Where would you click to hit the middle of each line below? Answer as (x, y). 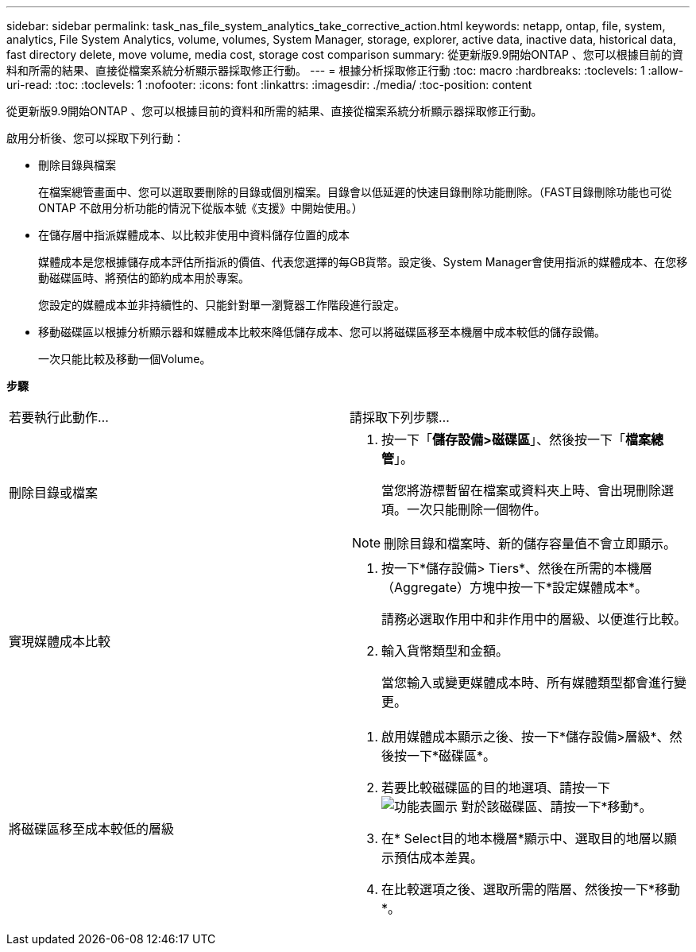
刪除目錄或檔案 (54, 493)
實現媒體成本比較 (60, 641)
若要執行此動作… (59, 417)
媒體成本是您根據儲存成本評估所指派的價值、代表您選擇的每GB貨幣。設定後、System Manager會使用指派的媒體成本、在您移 (363, 262)
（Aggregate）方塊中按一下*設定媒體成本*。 (514, 587)
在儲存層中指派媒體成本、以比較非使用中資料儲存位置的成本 (194, 235)
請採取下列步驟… (400, 417)
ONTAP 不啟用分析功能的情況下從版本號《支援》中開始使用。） (201, 208)
